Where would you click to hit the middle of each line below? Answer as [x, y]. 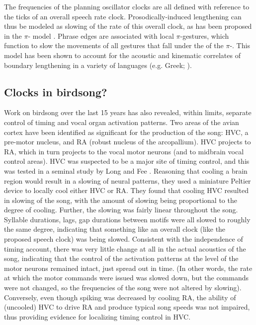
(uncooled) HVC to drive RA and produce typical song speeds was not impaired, [127, 307]
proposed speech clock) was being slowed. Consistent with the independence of [124, 239]
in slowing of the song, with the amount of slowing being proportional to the [121, 200]
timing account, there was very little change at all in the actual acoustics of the [125, 248]
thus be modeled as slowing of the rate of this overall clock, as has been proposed [128, 26]
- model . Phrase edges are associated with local [101, 35]
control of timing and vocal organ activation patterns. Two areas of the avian [122, 122]
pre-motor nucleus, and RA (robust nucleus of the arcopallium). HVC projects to [128, 142]
